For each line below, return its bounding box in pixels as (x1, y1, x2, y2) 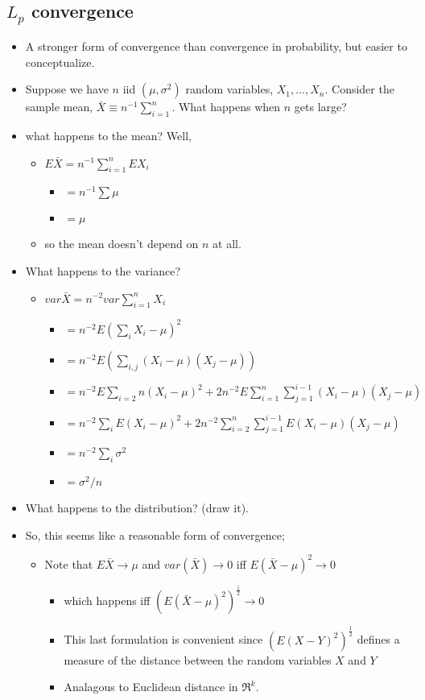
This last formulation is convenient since (64, 631, 263, 648)
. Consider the (324, 81, 394, 97)
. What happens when (171, 98, 281, 115)
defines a (357, 631, 400, 648)
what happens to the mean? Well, (25, 126, 192, 143)
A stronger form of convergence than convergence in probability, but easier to (25, 37, 407, 54)
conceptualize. (25, 53, 95, 70)
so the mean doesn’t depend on (44, 235, 199, 252)
